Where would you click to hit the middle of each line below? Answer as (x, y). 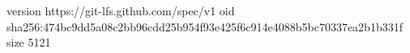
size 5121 (29, 42)
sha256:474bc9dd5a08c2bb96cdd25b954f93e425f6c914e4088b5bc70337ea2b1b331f (205, 26)
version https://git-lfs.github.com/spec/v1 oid (121, 10)
